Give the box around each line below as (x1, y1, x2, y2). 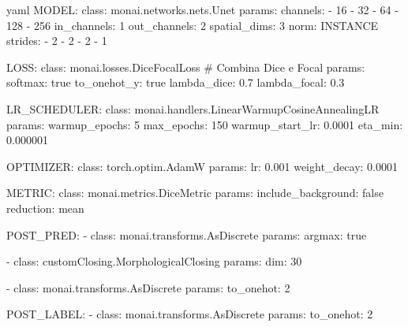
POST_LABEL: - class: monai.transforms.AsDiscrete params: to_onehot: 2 (6, 306, 373, 322)
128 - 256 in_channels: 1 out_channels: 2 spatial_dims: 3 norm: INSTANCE (6, 17, 379, 33)
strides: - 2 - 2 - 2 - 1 (6, 32, 107, 49)
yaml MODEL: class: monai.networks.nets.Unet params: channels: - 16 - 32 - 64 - (6, 2, 399, 17)
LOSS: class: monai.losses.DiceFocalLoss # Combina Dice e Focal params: (6, 58, 365, 75)
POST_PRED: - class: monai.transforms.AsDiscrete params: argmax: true (6, 226, 367, 243)
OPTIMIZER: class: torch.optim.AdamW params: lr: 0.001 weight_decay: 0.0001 (6, 158, 398, 174)
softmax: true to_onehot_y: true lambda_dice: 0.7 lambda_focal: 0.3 (6, 74, 345, 91)
